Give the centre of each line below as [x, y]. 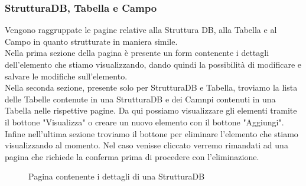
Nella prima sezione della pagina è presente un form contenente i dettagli [137, 53]
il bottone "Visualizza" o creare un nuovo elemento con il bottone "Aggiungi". [144, 122]
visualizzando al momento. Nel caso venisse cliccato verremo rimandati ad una [147, 145]
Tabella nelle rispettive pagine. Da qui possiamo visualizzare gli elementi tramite [151, 110]
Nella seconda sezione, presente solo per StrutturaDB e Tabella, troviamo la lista [151, 87]
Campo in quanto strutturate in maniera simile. [91, 41]
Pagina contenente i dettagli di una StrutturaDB [117, 176]
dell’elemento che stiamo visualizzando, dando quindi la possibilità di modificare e [153, 64]
